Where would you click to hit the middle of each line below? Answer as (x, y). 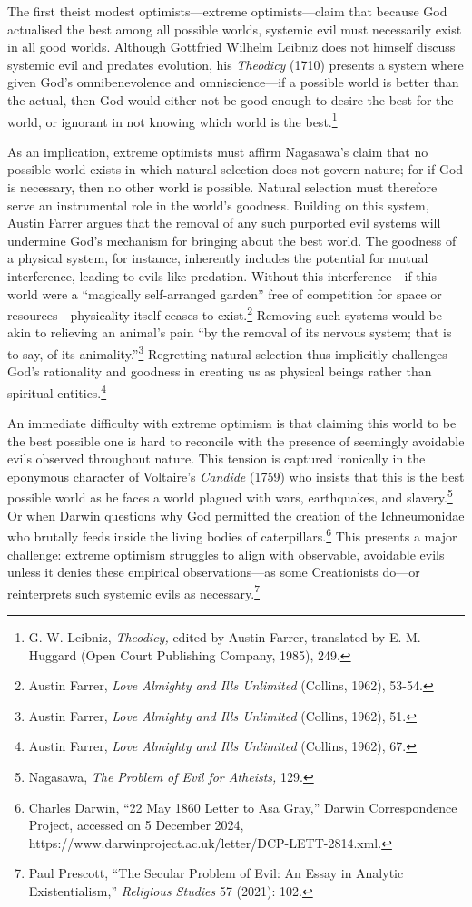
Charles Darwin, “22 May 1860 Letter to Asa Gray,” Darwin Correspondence (243, 807)
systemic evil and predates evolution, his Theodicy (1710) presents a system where (236, 64)
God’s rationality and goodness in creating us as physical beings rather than (220, 371)
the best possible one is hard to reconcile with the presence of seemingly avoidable (236, 440)
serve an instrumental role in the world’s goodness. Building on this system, (218, 205)
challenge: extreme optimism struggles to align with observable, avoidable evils (226, 554)
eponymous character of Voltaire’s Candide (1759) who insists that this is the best (236, 476)
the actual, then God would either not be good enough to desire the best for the (231, 99)
